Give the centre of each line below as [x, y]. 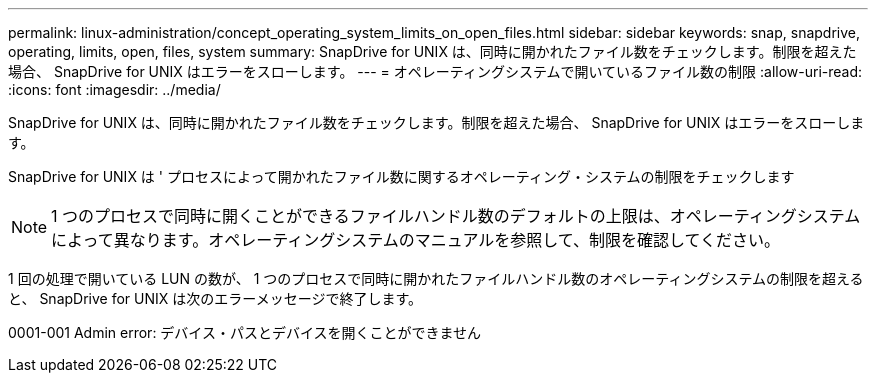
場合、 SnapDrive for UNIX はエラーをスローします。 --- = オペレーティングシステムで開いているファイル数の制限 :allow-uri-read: [435, 71]
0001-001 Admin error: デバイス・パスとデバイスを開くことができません [245, 332]
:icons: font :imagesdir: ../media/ [114, 89]
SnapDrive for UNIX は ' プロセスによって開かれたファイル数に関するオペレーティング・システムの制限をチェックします [401, 176]
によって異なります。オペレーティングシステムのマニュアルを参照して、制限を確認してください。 [416, 240]
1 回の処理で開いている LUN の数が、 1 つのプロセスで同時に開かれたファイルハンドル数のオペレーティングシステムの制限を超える [436, 278]
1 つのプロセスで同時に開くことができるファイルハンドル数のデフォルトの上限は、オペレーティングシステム [456, 216]
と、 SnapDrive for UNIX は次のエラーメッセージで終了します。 [215, 298]
